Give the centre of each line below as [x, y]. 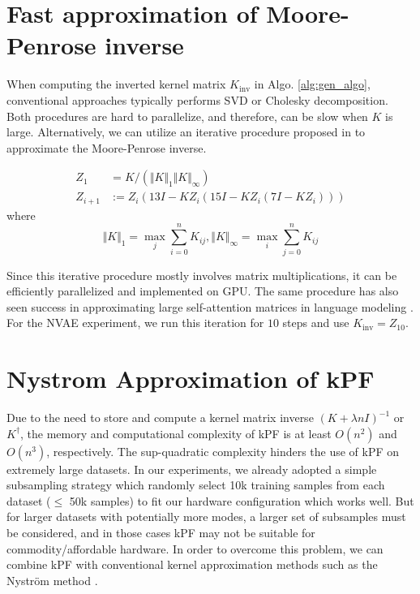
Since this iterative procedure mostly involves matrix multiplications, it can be [202, 275]
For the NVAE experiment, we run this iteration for [135, 323]
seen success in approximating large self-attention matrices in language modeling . [210, 306]
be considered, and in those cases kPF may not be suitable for [161, 532]
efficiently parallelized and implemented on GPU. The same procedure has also [203, 291]
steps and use [316, 323]
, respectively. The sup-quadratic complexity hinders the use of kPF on [223, 451]
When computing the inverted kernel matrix [116, 84]
